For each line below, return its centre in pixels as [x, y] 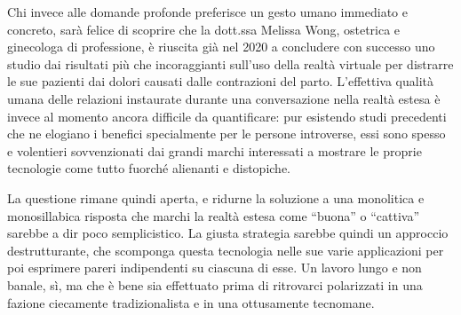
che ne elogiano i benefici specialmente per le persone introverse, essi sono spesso [227, 134]
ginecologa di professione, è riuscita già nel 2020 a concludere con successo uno [221, 47]
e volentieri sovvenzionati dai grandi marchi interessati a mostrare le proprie [215, 150]
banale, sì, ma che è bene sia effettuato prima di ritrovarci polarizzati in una [215, 284]
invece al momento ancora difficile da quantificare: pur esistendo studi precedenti [227, 116]
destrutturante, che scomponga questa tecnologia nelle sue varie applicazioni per [226, 250]
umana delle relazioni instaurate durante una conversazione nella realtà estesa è [224, 98]
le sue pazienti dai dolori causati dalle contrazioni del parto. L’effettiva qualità [220, 81]
